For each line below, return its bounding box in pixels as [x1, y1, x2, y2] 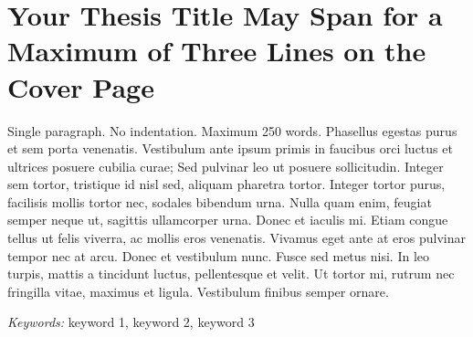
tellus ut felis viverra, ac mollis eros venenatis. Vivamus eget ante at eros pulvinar [7, 228, 466, 247]
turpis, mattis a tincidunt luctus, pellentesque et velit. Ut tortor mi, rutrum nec [7, 264, 455, 283]
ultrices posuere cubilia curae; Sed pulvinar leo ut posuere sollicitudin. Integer [7, 156, 444, 175]
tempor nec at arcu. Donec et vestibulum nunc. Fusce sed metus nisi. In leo [7, 246, 430, 265]
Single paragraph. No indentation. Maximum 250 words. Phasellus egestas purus [7, 121, 457, 140]
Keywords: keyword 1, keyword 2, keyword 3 [7, 312, 255, 332]
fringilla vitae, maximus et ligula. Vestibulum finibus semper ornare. [7, 281, 389, 300]
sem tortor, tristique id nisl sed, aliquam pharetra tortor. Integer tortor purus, [7, 174, 446, 194]
